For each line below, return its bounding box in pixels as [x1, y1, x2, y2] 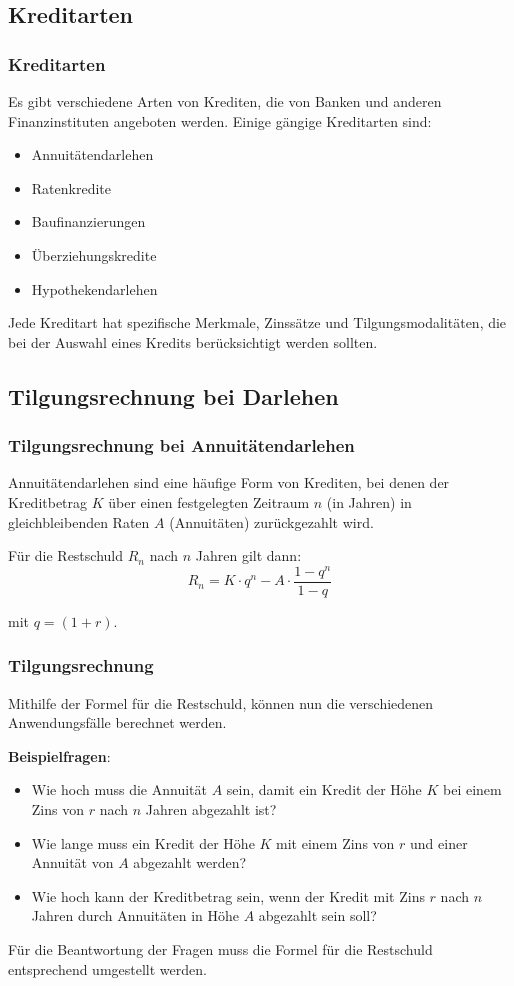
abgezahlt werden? [133, 852, 247, 873]
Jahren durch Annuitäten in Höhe [31, 905, 239, 926]
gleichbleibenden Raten [8, 511, 150, 532]
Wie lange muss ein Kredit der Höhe [31, 832, 255, 853]
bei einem [443, 779, 502, 800]
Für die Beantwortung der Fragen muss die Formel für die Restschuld [8, 939, 433, 960]
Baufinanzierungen [31, 211, 146, 232]
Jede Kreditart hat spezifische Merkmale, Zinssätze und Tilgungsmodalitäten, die [8, 312, 507, 333]
